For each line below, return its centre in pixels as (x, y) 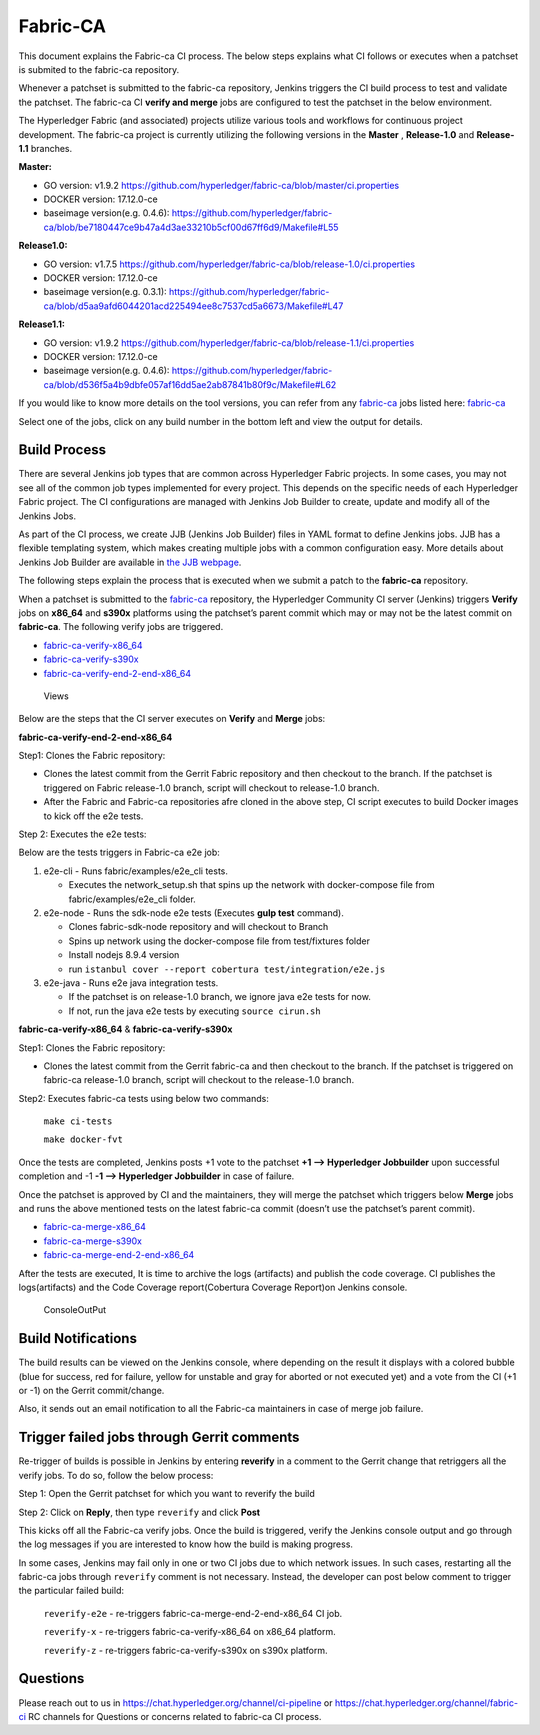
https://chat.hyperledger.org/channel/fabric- (426, 1702)
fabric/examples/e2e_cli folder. (132, 899)
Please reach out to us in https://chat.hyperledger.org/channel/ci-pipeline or (176, 1702)
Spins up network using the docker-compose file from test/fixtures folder (219, 941)
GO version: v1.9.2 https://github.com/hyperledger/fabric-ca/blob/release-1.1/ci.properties (229, 342)
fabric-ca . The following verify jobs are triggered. (121, 627)
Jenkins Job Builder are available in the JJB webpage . (130, 562)
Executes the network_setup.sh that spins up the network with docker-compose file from (251, 885)
